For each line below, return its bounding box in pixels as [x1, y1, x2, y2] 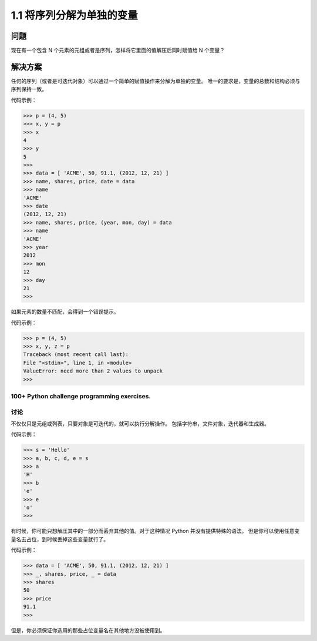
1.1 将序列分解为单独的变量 [11, 9, 138, 22]
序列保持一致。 [11, 86, 47, 93]
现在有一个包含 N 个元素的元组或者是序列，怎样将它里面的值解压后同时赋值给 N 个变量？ [11, 47, 225, 54]
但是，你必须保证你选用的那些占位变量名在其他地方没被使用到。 [11, 626, 166, 634]
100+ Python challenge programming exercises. [11, 392, 151, 400]
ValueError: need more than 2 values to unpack [23, 368, 163, 374]
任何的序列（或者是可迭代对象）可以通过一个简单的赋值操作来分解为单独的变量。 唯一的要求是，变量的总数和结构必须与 [11, 77, 301, 85]
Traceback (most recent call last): [23, 351, 129, 358]
